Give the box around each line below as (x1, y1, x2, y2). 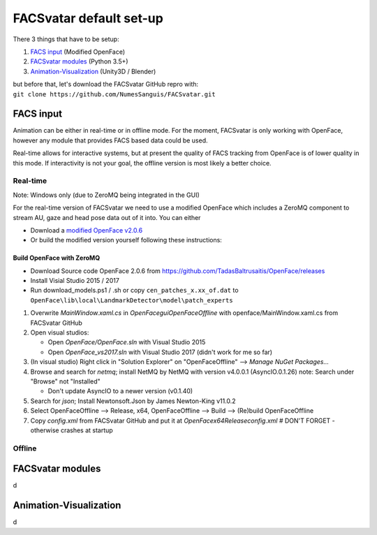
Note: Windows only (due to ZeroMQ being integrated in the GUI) (13, 191, 200, 199)
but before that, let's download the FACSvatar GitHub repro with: (13, 80, 199, 89)
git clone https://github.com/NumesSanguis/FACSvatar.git (13, 90, 216, 98)
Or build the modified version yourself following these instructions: (30, 236, 223, 244)
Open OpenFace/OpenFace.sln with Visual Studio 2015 (47, 338, 206, 346)
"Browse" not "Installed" (30, 377, 101, 386)
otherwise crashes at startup (30, 426, 113, 434)
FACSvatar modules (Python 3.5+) (30, 57, 128, 66)
